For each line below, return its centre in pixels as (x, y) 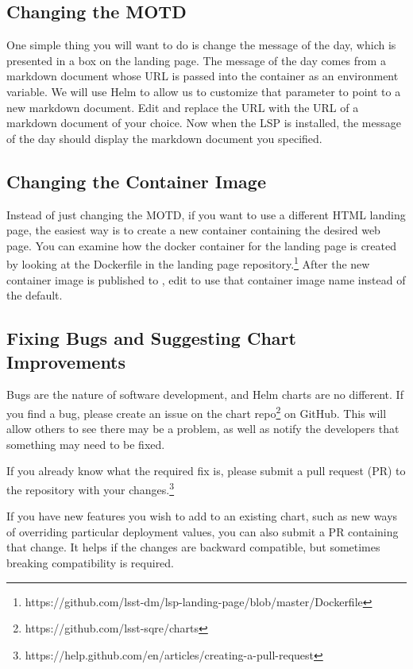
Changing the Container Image (136, 181)
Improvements (66, 361)
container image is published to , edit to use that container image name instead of (206, 279)
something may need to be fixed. (86, 444)
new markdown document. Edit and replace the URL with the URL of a (183, 107)
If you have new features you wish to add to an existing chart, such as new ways (202, 516)
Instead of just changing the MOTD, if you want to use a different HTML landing (206, 214)
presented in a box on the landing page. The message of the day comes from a (196, 60)
